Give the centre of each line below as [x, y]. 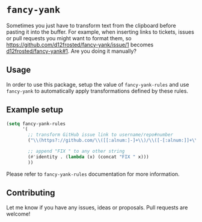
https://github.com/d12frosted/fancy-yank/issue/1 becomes [80, 45]
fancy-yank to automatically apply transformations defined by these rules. [97, 91]
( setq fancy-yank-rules [36, 124]
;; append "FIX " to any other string [76, 152]
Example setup [35, 110]
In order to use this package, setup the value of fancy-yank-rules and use [98, 84]
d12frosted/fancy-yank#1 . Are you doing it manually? [72, 51]
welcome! [18, 214]
